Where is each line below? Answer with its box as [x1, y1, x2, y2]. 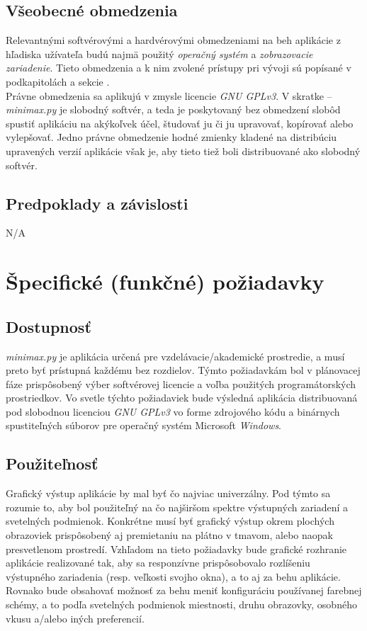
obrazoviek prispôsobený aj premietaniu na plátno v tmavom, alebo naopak [6, 528, 333, 542]
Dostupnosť [6, 315, 91, 337]
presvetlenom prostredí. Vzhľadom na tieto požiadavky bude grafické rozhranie [6, 541, 347, 556]
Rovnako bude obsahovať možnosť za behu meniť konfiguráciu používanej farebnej [6, 583, 362, 598]
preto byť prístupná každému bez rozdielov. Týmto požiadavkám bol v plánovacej [6, 363, 361, 377]
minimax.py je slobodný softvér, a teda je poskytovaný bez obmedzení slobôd [6, 102, 341, 117]
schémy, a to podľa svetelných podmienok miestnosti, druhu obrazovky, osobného [6, 597, 357, 612]
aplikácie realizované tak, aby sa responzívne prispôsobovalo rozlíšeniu [6, 555, 310, 570]
